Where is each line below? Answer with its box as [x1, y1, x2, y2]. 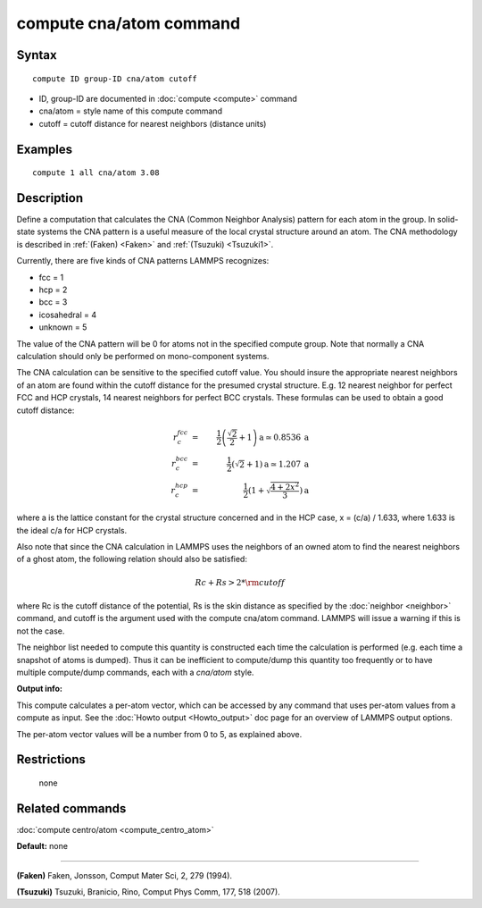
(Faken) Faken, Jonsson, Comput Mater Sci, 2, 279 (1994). [16, 870, 232, 880]
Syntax [16, 47, 57, 63]
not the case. [16, 626, 65, 636]
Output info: [16, 684, 62, 694]
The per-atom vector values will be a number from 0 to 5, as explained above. [16, 728, 303, 739]
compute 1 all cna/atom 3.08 [32, 168, 160, 178]
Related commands [16, 801, 127, 816]
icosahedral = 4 [38, 309, 97, 320]
